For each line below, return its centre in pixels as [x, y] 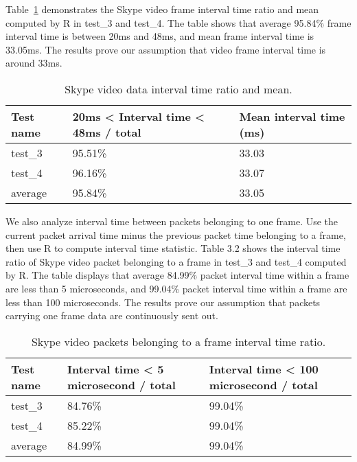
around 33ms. [34, 63]
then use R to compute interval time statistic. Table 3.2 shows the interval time [173, 248]
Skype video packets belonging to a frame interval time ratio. [178, 341]
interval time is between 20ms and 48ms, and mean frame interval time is [160, 36]
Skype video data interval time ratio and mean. [178, 89]
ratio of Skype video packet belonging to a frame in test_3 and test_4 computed [176, 261]
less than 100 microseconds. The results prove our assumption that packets [163, 302]
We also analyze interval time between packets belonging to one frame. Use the [172, 221]
